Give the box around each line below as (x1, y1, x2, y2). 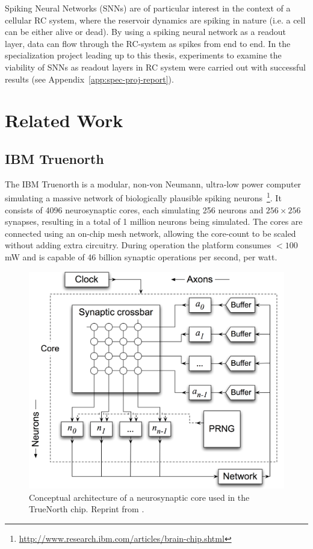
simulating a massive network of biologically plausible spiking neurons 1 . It (5, 190, 282, 204)
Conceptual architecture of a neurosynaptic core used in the (29, 491, 250, 503)
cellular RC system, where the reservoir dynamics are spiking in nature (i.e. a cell (5, 13, 306, 26)
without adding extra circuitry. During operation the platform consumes (5, 239, 271, 251)
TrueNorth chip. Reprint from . (29, 503, 144, 515)
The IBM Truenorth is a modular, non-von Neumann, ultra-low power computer (5, 177, 302, 190)
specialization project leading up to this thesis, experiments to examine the (5, 49, 282, 61)
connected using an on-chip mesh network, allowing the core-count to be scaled (5, 227, 296, 239)
